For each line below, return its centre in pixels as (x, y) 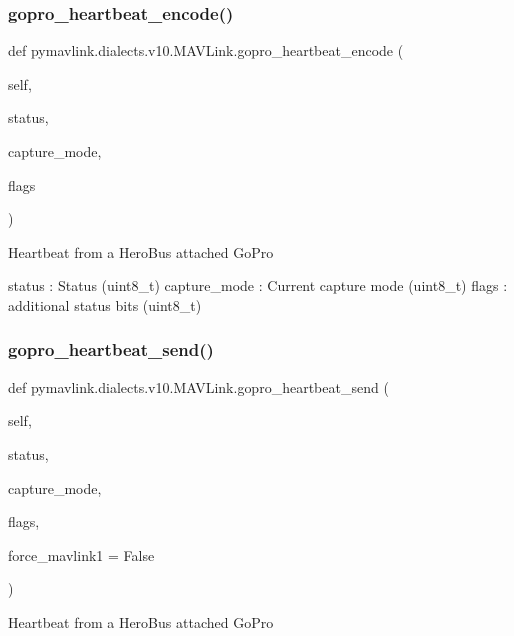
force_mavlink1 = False (81, 554)
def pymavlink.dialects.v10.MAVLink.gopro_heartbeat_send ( (198, 386)
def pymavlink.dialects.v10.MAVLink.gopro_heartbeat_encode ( (206, 50)
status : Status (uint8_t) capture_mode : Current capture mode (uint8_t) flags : (258, 285)
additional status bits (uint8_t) (105, 304)
